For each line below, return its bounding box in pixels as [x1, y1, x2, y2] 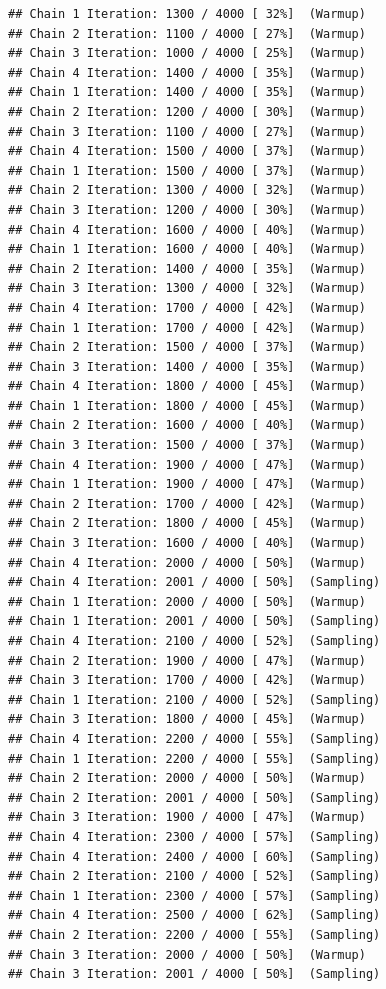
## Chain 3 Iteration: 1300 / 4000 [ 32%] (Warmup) [8, 281, 366, 296]
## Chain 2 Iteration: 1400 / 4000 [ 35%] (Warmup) [8, 261, 366, 276]
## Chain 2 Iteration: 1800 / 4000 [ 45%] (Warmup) [8, 516, 366, 531]
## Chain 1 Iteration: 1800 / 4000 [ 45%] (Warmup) [8, 398, 366, 413]
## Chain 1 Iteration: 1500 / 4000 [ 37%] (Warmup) [8, 163, 366, 178]
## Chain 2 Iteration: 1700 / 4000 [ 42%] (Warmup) [8, 496, 366, 511]
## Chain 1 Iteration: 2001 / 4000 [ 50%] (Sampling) [8, 614, 381, 629]
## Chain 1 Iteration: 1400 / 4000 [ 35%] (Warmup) [8, 85, 366, 100]
